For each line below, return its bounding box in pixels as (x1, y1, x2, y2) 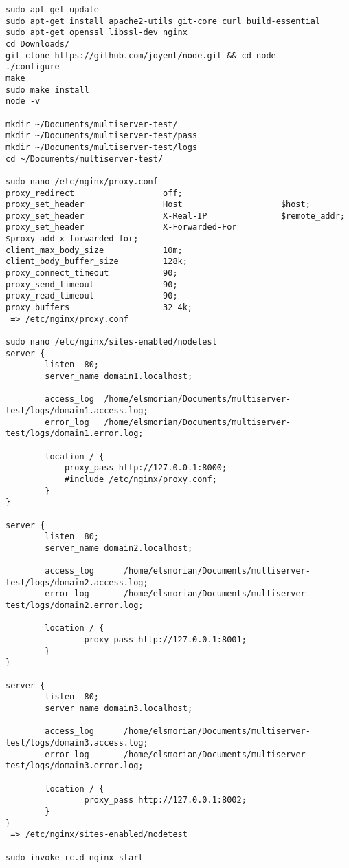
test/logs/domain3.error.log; (5, 761, 144, 771)
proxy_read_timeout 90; (5, 291, 178, 301)
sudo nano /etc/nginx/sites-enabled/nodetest (5, 337, 217, 347)
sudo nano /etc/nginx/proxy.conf (5, 176, 158, 186)
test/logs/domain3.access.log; (5, 738, 148, 748)
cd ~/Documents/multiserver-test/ (5, 153, 164, 164)
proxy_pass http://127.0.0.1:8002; (84, 795, 247, 805)
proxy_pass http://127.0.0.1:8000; (64, 463, 227, 473)
